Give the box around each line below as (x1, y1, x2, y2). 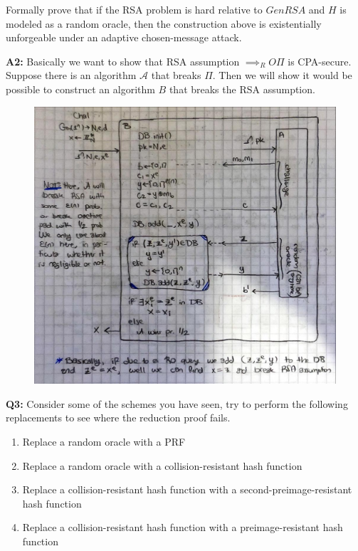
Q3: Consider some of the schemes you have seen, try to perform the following (6, 396, 348, 411)
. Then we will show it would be (212, 68, 352, 83)
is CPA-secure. (288, 53, 352, 68)
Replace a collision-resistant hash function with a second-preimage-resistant (22, 482, 352, 497)
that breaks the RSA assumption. (169, 81, 315, 96)
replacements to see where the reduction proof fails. (6, 410, 231, 425)
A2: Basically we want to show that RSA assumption (6, 53, 240, 68)
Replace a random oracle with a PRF (22, 434, 186, 448)
